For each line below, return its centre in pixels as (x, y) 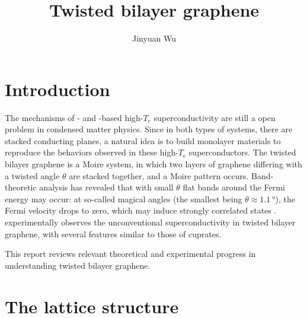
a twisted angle (32, 175)
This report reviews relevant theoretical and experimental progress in (130, 254)
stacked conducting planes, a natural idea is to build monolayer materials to (143, 140)
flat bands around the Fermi (234, 187)
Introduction (57, 89)
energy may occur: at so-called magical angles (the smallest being (124, 198)
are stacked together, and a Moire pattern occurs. (159, 175)
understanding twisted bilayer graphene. (78, 265)
